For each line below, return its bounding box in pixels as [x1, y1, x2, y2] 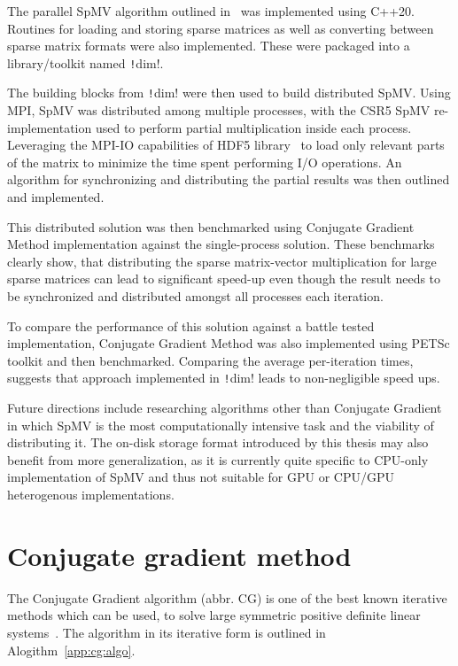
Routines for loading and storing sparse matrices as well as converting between [7, 19, 434, 37]
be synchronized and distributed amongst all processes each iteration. [7, 287, 384, 306]
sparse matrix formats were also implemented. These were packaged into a [7, 36, 410, 55]
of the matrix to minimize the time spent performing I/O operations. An [7, 152, 402, 171]
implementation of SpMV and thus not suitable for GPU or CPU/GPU [7, 468, 395, 486]
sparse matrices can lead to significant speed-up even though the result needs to [7, 269, 441, 288]
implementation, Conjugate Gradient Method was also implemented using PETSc [7, 334, 450, 352]
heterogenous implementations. [7, 485, 175, 504]
